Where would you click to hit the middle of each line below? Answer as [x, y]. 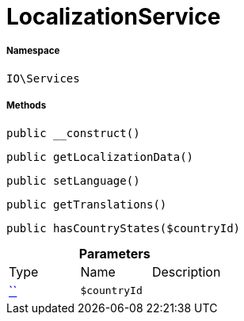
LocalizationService [114, 17]
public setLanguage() [73, 180]
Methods [27, 106]
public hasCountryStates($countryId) [124, 228]
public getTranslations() [87, 204]
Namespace [33, 51]
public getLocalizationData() [100, 157]
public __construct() [73, 133]
